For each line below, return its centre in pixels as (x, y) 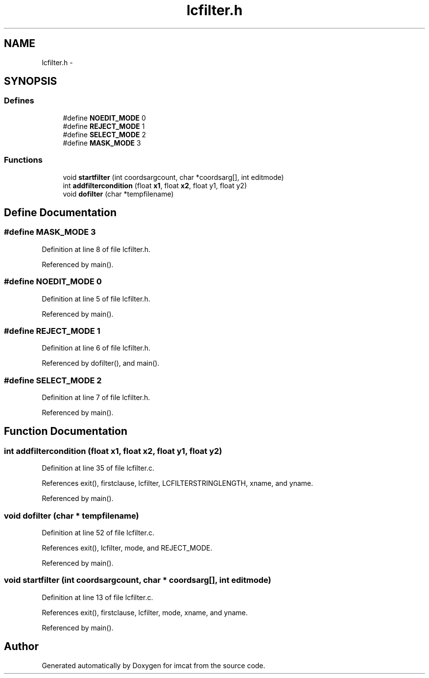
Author (21, 647)
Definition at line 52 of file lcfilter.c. (98, 533)
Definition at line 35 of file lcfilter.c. (98, 468)
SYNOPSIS (31, 81)
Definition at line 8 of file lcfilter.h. (96, 249)
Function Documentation (66, 431)
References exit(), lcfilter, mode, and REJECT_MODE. (127, 548)
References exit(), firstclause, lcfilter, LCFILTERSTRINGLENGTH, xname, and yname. (178, 483)
